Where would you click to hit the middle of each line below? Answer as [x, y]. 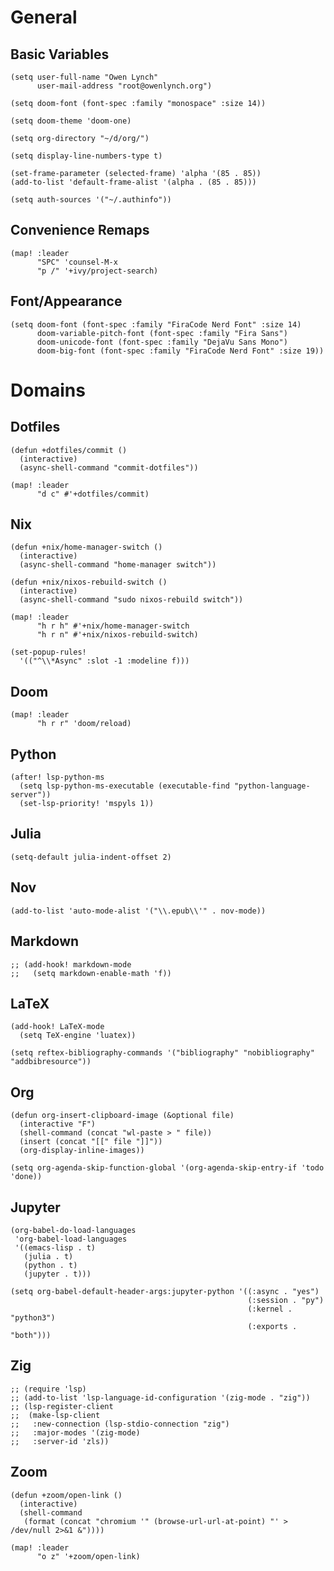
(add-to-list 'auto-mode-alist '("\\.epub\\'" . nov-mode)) [138, 911]
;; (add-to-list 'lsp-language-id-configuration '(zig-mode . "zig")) [160, 1397]
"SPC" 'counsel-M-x [77, 262]
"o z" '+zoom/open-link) [88, 1556]
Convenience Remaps [80, 230]
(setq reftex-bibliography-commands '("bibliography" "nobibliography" [162, 1053]
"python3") [33, 1317]
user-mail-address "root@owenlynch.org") [124, 86]
